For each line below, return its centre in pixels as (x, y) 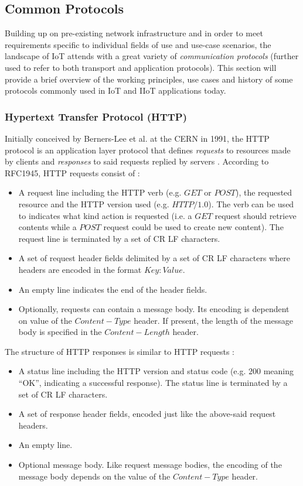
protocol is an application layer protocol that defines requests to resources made (148, 150)
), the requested (264, 192)
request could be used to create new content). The (193, 227)
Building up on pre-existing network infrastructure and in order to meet (134, 33)
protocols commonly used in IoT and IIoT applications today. (115, 90)
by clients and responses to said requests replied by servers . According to (137, 161)
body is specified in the (60, 332)
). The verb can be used (251, 203)
